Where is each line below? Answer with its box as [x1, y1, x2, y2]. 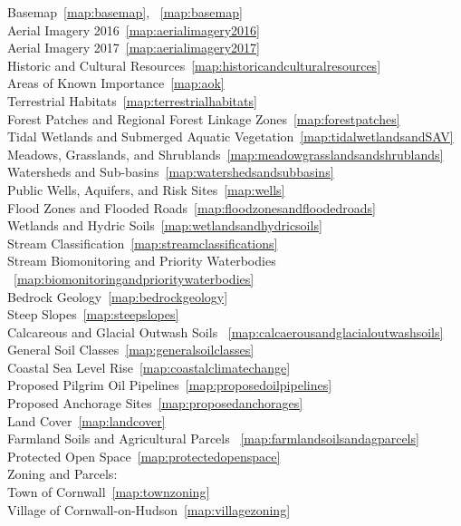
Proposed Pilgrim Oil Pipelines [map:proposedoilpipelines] [7, 375, 332, 394]
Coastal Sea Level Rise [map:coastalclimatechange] [7, 357, 291, 376]
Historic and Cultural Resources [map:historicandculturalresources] [7, 55, 381, 74]
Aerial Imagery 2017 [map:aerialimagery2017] [7, 38, 260, 57]
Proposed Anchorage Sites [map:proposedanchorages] [7, 394, 303, 413]
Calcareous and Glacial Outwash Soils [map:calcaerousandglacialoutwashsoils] [7, 322, 444, 341]
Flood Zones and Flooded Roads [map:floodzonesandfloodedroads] [7, 198, 377, 217]
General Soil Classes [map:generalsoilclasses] [7, 340, 255, 359]
